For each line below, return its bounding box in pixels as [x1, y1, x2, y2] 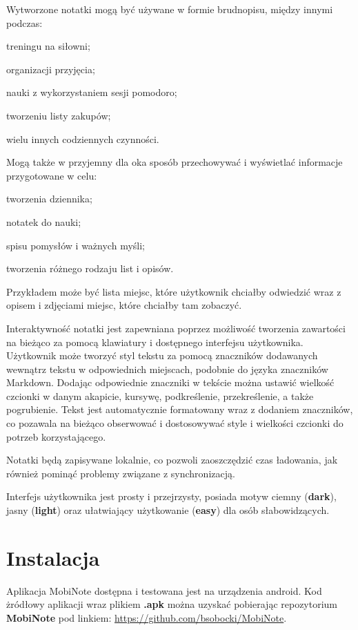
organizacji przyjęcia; [6, 61, 95, 76]
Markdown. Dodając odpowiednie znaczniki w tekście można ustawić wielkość [6, 375, 335, 390]
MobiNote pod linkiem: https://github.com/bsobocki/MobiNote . [6, 610, 287, 624]
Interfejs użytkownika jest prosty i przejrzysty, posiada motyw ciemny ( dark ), [6, 489, 337, 504]
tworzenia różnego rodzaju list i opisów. [6, 261, 174, 276]
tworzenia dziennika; [6, 191, 92, 206]
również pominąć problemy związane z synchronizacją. [6, 466, 235, 480]
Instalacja [6, 543, 100, 571]
